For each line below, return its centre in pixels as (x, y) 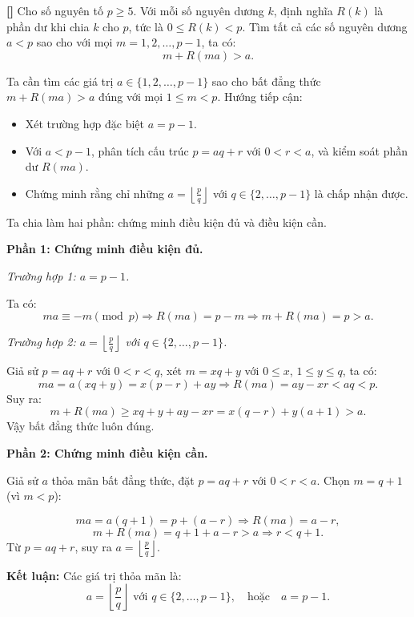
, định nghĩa (303, 10)
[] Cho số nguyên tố (55, 10)
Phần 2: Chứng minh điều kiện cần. (107, 452)
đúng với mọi (131, 97)
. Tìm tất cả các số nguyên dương (325, 26)
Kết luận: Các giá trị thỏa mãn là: (94, 575)
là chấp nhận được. (361, 193)
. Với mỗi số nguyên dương (199, 10)
